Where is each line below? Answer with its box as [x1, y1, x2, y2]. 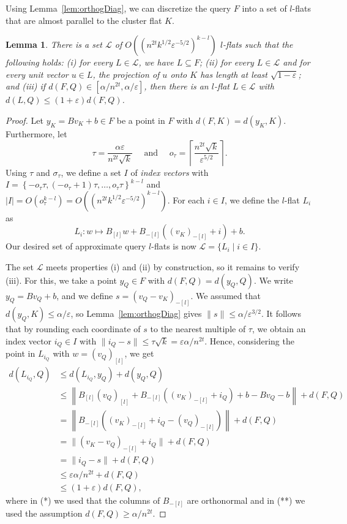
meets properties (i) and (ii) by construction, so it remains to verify [46, 260, 300, 273]
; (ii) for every [199, 56, 254, 69]
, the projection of [92, 67, 160, 80]
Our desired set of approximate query [6, 240, 146, 253]
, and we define [56, 289, 113, 302]
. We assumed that [190, 289, 261, 302]
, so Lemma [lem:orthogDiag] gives [70, 307, 202, 320]
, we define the [224, 193, 280, 206]
